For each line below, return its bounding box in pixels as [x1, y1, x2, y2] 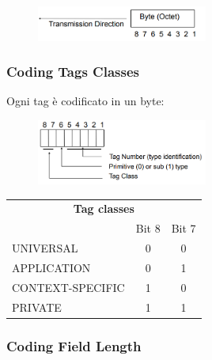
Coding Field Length [6, 335, 142, 355]
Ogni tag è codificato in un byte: [6, 93, 165, 109]
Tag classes [73, 200, 134, 217]
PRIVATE [12, 298, 62, 315]
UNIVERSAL [12, 240, 78, 256]
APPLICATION [12, 259, 91, 275]
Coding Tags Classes [6, 62, 139, 81]
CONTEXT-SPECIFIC [12, 279, 125, 295]
